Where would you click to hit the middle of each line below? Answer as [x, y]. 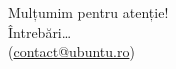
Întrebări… [40, 31]
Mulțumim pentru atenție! [88, 12]
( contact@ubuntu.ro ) [71, 51]
